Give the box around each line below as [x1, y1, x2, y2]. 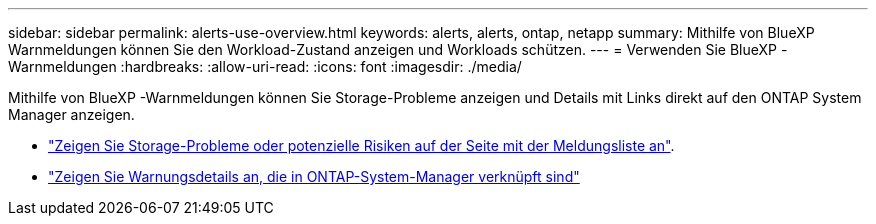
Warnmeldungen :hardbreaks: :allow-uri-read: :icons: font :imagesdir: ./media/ [8, 58, 522, 75]
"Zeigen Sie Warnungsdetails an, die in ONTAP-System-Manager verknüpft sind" [48, 168, 580, 185]
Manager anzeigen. [8, 106, 135, 123]
